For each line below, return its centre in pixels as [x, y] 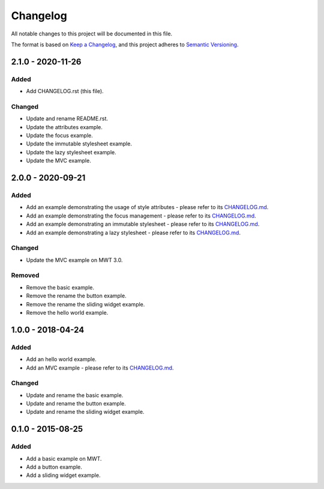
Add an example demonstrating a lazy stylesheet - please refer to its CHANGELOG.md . [133, 232]
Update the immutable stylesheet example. [79, 144]
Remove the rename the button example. [76, 296]
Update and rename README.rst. [67, 119]
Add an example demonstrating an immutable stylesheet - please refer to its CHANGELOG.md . [143, 224]
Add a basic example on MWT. [64, 458]
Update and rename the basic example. [75, 395]
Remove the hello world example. [67, 312]
